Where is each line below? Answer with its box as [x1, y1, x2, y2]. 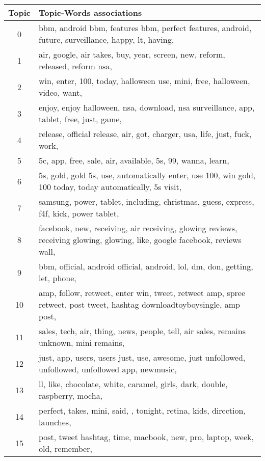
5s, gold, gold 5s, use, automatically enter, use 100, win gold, [38, 169, 256, 181]
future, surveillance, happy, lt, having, [38, 34, 174, 45]
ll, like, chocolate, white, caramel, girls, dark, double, [38, 378, 228, 390]
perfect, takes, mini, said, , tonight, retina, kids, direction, [38, 404, 246, 416]
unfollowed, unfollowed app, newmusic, [38, 363, 177, 375]
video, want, [38, 87, 82, 98]
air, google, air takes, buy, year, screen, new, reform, [38, 48, 225, 60]
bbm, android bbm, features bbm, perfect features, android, [38, 22, 252, 34]
